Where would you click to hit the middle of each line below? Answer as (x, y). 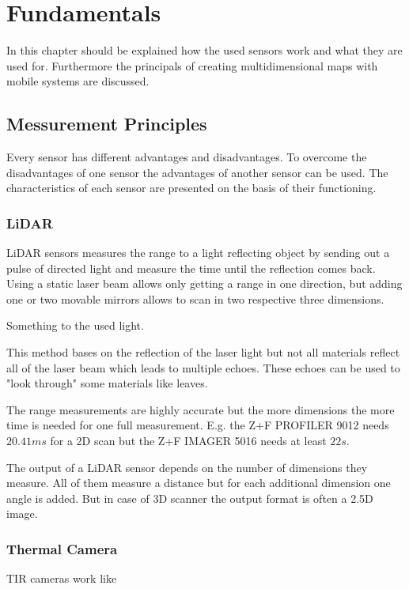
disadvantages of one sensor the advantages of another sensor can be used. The (197, 172)
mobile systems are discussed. (78, 81)
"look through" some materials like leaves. (107, 383)
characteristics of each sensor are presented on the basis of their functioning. (191, 188)
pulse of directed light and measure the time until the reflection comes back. (191, 268)
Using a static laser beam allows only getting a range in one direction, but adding (204, 283)
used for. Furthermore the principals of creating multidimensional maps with (192, 65)
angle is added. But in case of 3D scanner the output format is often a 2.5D (190, 498)
